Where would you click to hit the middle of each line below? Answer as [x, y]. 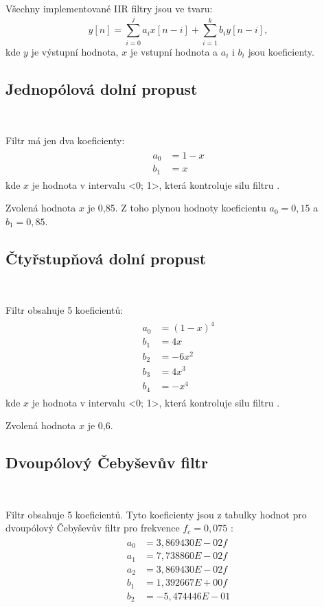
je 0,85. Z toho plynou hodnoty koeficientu [177, 208]
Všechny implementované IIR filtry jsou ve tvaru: [109, 8]
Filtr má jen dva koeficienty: [65, 140]
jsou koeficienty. [281, 51]
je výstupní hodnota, [75, 51]
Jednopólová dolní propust [102, 88]
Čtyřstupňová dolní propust [106, 258]
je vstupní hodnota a [174, 51]
